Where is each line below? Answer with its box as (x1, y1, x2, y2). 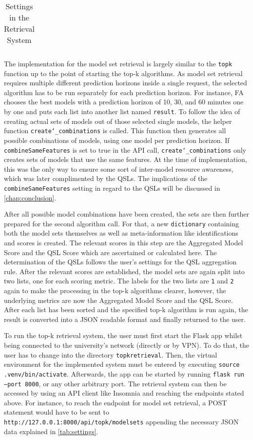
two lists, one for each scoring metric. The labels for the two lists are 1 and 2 (4, 276, 234, 286)
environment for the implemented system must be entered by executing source (4, 359, 240, 369)
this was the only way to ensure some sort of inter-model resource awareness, (4, 163, 234, 174)
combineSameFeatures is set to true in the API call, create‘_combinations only (4, 144, 246, 155)
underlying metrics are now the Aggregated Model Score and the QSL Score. (4, 295, 233, 305)
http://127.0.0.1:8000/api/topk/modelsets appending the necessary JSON (4, 417, 239, 427)
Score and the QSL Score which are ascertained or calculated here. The (4, 247, 217, 257)
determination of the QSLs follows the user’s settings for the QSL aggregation (4, 257, 237, 267)
